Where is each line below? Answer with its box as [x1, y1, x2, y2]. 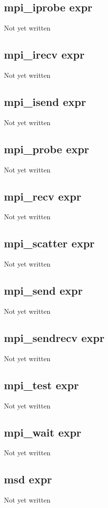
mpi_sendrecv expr [4, 330, 105, 345]
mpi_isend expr [4, 94, 86, 109]
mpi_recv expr [4, 188, 82, 203]
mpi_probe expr [4, 141, 89, 156]
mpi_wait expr [4, 424, 82, 440]
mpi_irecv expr [4, 47, 85, 62]
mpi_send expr [4, 283, 83, 298]
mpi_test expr [4, 377, 79, 392]
